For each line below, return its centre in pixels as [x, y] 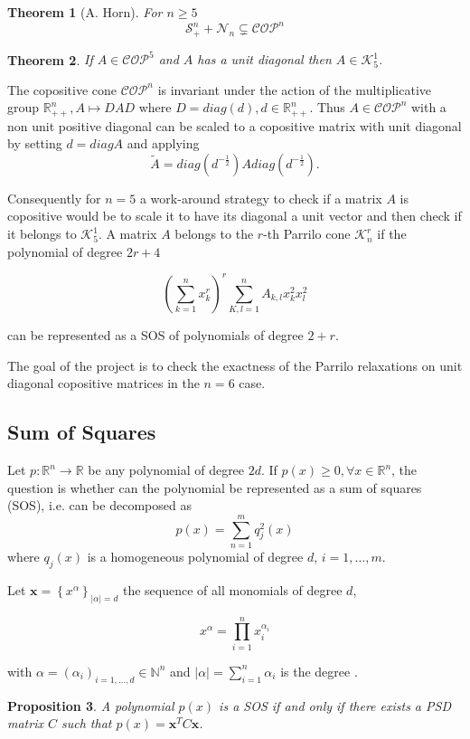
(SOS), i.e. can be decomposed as [99, 505]
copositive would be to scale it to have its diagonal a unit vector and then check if [235, 216]
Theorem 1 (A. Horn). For [85, 12]
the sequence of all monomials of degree [232, 589]
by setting [35, 143]
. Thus [327, 107]
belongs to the [214, 234]
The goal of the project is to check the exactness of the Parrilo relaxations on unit [235, 365]
